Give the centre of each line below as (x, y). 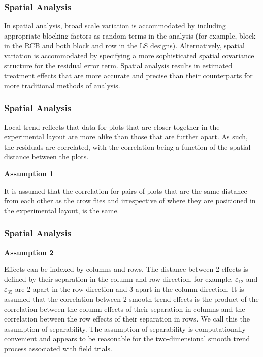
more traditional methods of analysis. (62, 85)
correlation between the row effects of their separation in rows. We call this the (127, 319)
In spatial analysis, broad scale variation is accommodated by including (115, 26)
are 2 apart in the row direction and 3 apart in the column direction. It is (129, 289)
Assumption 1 (29, 173)
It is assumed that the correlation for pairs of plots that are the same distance (126, 190)
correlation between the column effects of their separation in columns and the (125, 309)
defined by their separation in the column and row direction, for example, (119, 279)
